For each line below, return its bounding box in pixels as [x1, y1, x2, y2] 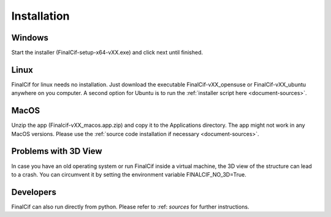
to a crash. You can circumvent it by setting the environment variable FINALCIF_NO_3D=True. [11, 170, 246, 178]
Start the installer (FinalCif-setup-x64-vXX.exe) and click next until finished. [11, 49, 204, 56]
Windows [11, 32, 48, 43]
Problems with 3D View [11, 146, 102, 156]
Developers [11, 187, 56, 197]
